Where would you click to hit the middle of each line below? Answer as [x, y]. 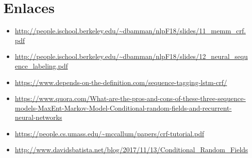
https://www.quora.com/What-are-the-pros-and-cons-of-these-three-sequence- [130, 98]
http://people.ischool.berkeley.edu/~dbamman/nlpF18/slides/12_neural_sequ [131, 56]
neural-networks [38, 117]
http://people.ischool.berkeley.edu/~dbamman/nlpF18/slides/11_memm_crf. [130, 31]
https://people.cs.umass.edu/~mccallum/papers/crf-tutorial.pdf [109, 133]
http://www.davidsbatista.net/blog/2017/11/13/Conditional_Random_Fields [131, 150]
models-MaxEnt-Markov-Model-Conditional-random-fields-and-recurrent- [123, 108]
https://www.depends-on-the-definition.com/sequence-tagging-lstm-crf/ [121, 82]
